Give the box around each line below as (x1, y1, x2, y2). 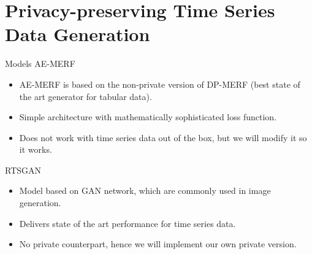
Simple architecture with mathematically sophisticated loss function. (19, 110, 277, 123)
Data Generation (5, 21, 150, 47)
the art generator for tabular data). (19, 90, 152, 102)
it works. (19, 143, 52, 156)
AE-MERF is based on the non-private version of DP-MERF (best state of (19, 77, 300, 90)
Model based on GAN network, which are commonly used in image (19, 184, 271, 197)
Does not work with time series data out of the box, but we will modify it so (19, 131, 307, 144)
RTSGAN (5, 163, 42, 176)
